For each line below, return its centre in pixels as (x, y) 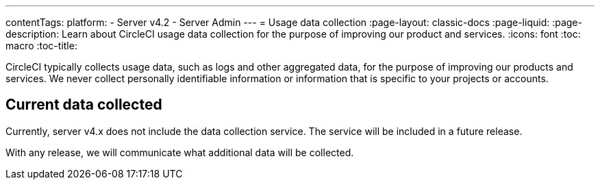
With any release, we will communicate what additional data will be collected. (180, 152)
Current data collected (84, 105)
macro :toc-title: (41, 46)
